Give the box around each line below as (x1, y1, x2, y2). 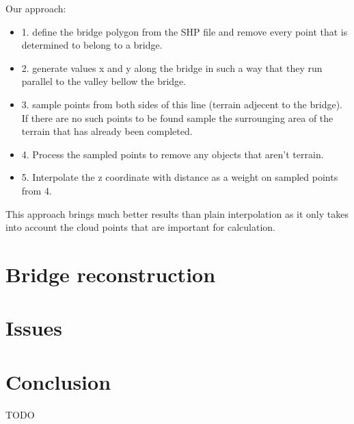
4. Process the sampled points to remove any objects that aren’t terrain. (21, 147, 324, 161)
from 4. (21, 183, 52, 197)
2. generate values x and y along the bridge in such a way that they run (21, 60, 323, 75)
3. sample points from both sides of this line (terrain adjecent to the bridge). (21, 97, 342, 111)
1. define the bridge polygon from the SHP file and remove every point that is (21, 24, 348, 38)
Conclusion (5, 367, 111, 395)
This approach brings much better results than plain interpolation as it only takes (5, 206, 349, 221)
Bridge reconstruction (5, 260, 216, 288)
